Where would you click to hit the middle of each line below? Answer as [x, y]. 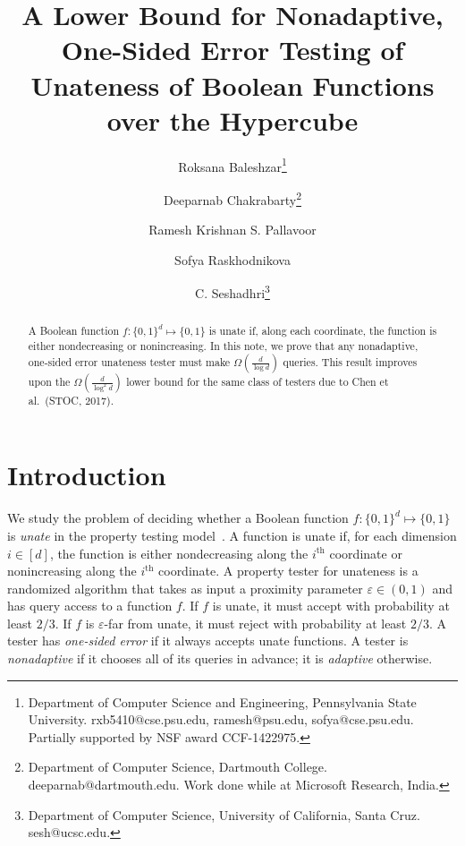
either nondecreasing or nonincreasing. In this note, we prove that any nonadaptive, [223, 346]
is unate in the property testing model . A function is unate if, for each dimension [232, 535]
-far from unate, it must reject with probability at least [255, 623]
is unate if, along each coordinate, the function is [323, 331]
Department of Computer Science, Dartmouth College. [178, 767]
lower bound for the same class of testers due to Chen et [258, 381]
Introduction [87, 475]
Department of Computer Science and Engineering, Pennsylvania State [222, 701]
